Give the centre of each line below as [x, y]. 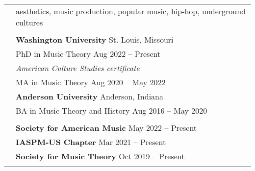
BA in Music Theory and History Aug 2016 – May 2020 [112, 110]
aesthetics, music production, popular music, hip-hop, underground [131, 11]
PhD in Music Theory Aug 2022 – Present [88, 54]
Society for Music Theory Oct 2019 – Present [100, 156]
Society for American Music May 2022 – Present [106, 128]
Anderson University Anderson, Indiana [89, 96]
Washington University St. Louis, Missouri [95, 39]
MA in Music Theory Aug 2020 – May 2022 [91, 82]
